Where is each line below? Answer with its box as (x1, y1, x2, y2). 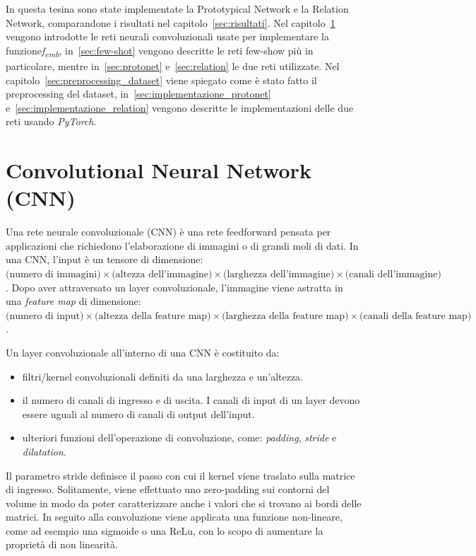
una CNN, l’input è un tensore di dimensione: (6, 252, 203, 267)
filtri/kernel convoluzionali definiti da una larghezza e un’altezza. (22, 369, 304, 383)
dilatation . (22, 444, 66, 458)
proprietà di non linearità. (6, 537, 118, 552)
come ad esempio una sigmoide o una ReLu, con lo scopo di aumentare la (6, 523, 323, 538)
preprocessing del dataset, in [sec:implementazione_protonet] (6, 86, 271, 101)
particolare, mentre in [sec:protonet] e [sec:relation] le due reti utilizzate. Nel (6, 58, 340, 73)
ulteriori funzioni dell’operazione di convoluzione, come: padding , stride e (22, 430, 337, 445)
